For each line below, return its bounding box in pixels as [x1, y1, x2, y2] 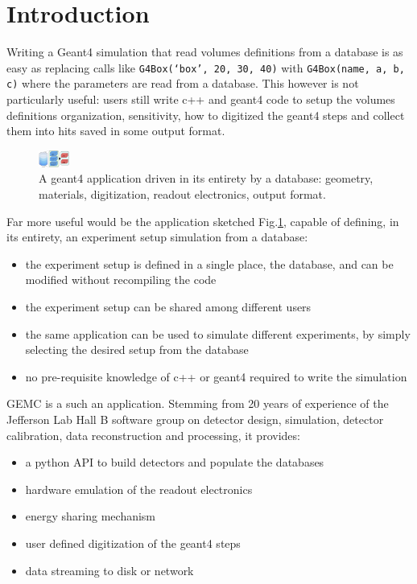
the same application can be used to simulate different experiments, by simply [25, 325, 411, 342]
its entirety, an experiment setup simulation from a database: [6, 228, 308, 245]
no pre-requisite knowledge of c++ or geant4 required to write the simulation [25, 368, 407, 385]
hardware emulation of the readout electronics [25, 480, 253, 497]
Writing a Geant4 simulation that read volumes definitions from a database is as [6, 43, 403, 60]
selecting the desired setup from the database [25, 341, 249, 358]
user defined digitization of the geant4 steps [25, 534, 241, 551]
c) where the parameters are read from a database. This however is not [6, 75, 359, 92]
